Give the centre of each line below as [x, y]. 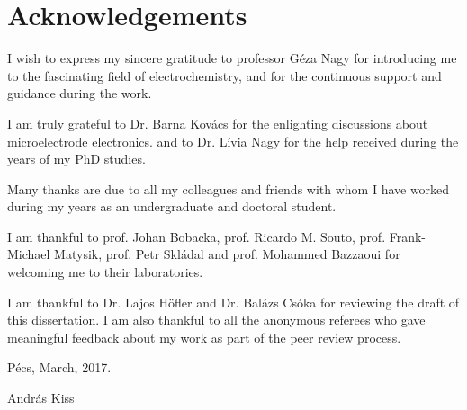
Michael [29, 254]
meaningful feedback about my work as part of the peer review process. [204, 337]
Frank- [408, 236]
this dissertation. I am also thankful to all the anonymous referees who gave [216, 320]
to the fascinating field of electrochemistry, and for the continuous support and [225, 75]
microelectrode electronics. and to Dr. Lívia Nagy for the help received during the [233, 141]
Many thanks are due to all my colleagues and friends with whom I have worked [229, 188]
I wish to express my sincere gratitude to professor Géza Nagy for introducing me [232, 58]
